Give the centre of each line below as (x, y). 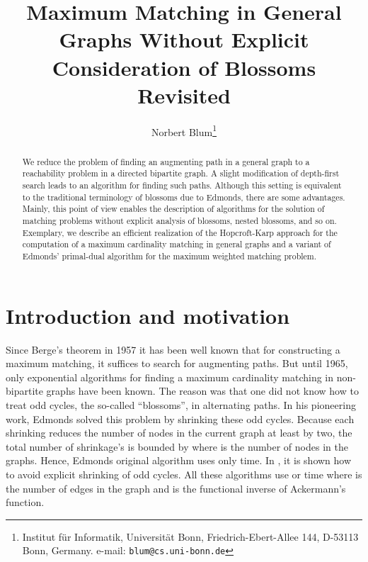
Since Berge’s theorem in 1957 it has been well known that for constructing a (173, 349)
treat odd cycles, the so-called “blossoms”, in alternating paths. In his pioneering (181, 404)
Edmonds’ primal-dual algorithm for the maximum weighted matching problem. (169, 255)
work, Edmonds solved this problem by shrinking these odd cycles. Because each (180, 418)
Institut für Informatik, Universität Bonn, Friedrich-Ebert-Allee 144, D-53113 (190, 536)
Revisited (184, 95)
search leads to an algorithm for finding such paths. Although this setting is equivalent (182, 185)
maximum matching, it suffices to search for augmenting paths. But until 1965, (177, 363)
